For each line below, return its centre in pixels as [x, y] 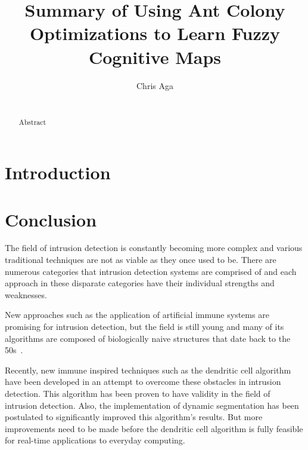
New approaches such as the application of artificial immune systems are [137, 315]
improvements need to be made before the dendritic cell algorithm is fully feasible [154, 428]
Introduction [58, 172]
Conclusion [51, 219]
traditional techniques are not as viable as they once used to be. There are [141, 260]
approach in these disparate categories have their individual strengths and [140, 283]
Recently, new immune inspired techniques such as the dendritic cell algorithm [148, 370]
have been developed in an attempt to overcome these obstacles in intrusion [143, 382]
